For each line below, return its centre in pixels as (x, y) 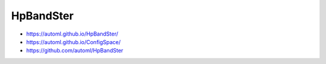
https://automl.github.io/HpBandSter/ (72, 34)
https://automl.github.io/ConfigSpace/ (73, 42)
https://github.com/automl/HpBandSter (75, 51)
